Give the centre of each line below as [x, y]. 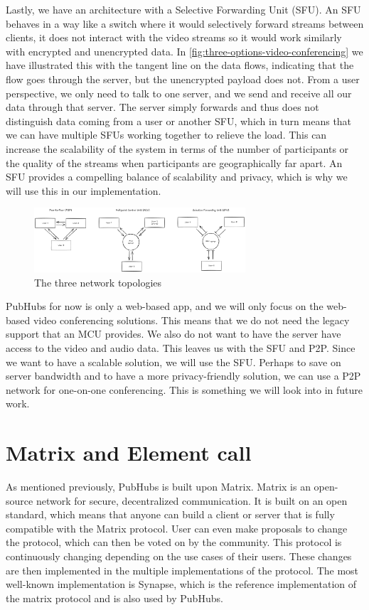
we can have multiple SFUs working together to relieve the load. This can [166, 135]
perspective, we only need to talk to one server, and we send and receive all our [179, 93]
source [20, 500]
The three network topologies [98, 282]
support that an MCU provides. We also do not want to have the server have [173, 334]
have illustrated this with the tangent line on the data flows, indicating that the [180, 65]
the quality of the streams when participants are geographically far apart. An [174, 162]
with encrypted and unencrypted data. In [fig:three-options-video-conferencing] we [184, 51]
